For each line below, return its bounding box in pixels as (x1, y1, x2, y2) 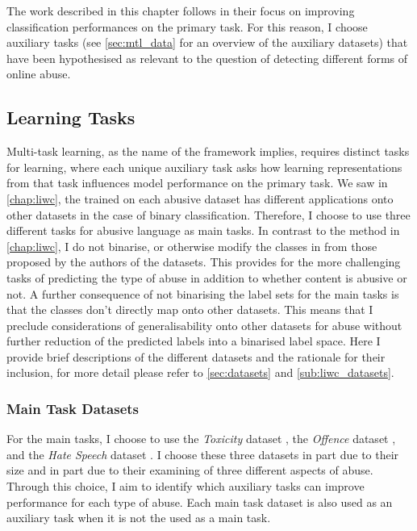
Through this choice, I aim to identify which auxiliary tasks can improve (6, 478, 365, 495)
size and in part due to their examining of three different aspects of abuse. (6, 462, 373, 479)
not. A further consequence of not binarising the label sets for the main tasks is (6, 285, 399, 302)
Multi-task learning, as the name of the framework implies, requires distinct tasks (6, 143, 410, 160)
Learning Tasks (6, 105, 136, 130)
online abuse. (6, 65, 71, 82)
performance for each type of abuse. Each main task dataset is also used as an (6, 493, 393, 510)
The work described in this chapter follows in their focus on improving (6, 2, 355, 19)
